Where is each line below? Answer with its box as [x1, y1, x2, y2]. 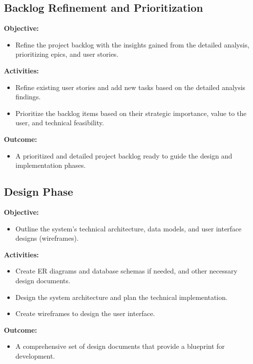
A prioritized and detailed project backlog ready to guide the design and [15, 150, 232, 160]
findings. [15, 91, 41, 102]
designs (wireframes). [15, 233, 79, 243]
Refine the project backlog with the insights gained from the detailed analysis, [15, 39, 250, 49]
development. [15, 350, 55, 361]
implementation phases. [15, 160, 86, 170]
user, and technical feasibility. [15, 117, 104, 128]
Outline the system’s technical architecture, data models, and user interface [15, 223, 242, 233]
